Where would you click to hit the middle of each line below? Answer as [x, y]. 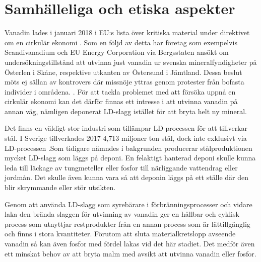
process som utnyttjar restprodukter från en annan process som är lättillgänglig [127, 224]
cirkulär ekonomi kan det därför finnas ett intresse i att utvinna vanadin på [121, 101]
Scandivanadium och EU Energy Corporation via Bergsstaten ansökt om [117, 52]
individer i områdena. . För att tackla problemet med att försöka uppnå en [120, 91]
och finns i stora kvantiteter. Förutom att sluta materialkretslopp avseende [120, 234]
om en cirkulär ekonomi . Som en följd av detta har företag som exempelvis [121, 42]
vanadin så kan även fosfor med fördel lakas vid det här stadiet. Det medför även [130, 243]
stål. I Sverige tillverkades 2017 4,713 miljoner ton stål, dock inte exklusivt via [126, 138]
